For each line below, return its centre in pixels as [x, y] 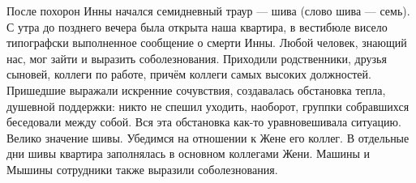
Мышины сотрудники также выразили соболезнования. [142, 169]
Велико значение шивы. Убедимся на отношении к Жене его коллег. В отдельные [208, 137]
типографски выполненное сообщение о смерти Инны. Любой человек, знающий [207, 43]
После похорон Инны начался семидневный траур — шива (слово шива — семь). [208, 11]
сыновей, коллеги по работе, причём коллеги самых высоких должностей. [189, 74]
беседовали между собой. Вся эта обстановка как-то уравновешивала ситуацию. [204, 122]
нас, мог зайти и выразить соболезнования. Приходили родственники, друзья [197, 58]
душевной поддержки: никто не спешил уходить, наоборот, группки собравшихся [208, 106]
